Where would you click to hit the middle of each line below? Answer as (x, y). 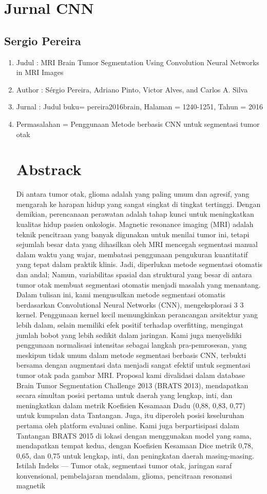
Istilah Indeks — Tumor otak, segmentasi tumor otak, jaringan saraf (124, 465)
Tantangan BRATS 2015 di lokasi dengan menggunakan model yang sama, (134, 435)
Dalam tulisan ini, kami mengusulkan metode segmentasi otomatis (121, 294)
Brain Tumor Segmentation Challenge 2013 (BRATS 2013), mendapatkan (132, 385)
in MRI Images (40, 72)
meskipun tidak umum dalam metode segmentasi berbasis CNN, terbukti (131, 355)
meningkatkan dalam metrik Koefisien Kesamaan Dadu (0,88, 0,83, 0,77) (131, 405)
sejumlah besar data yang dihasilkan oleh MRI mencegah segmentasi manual (137, 244)
